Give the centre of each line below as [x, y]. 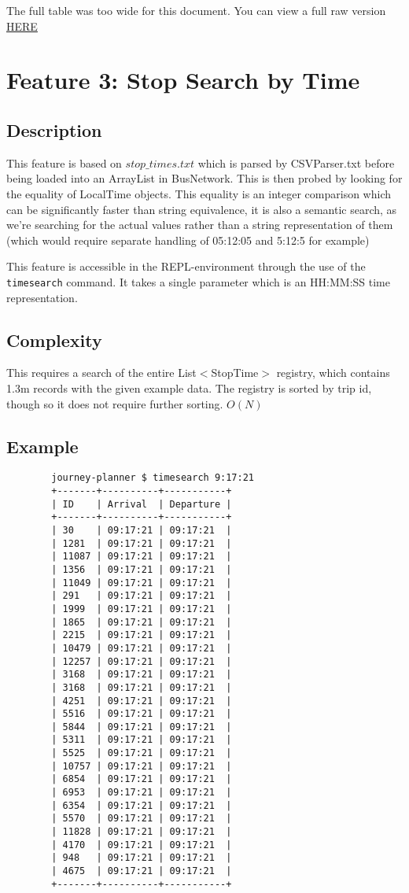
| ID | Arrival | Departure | [142, 504]
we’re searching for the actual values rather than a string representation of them [200, 225]
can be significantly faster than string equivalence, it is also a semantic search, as [202, 209]
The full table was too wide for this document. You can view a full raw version [196, 10]
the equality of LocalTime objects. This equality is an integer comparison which [199, 193]
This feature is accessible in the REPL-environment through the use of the [186, 266]
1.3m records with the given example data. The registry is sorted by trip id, [189, 387]
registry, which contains [333, 373]
